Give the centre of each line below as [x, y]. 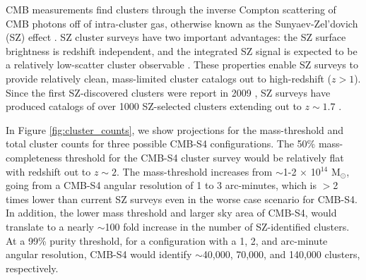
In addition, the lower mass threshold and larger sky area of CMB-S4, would [171, 213]
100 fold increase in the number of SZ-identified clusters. [227, 226]
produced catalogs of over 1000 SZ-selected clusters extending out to [154, 106]
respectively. [32, 268]
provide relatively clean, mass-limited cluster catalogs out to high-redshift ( [169, 78]
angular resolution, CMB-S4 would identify [99, 254]
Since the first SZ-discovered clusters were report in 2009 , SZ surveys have [168, 92]
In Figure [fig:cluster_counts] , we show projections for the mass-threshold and [175, 129]
